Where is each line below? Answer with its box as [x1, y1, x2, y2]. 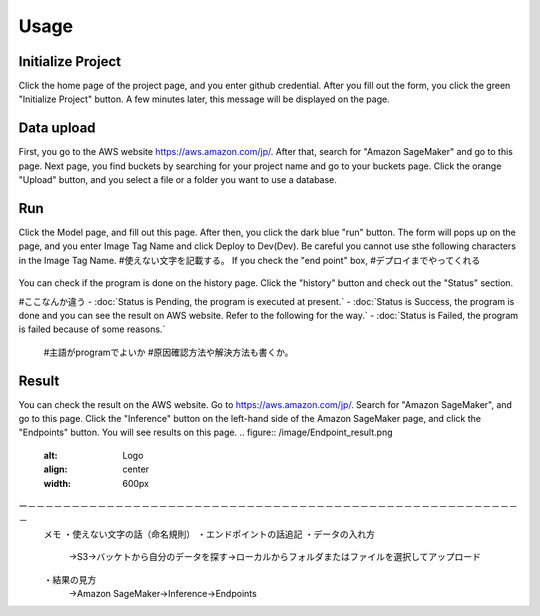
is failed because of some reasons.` [18, 323, 166, 335]
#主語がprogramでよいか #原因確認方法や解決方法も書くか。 [43, 346, 294, 358]
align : [43, 463, 68, 475]
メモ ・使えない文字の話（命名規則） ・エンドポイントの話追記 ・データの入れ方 [43, 528, 375, 540]
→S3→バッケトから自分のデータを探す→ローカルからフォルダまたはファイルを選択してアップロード [68, 551, 482, 563]
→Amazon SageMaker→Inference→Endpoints [68, 587, 257, 599]
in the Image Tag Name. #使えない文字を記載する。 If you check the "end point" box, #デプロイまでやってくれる [18, 254, 481, 266]
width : [43, 477, 72, 489]
